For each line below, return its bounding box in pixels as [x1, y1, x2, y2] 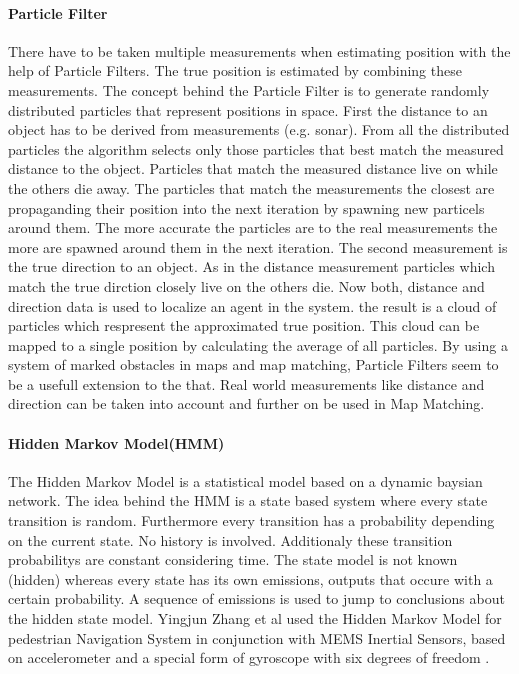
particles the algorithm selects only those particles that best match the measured [8, 138, 504, 159]
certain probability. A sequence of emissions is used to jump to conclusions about [8, 588, 505, 609]
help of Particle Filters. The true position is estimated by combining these [8, 60, 462, 81]
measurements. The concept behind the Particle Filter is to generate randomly [8, 79, 490, 100]
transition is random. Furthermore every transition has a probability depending [8, 510, 495, 531]
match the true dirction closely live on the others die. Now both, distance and [8, 275, 485, 296]
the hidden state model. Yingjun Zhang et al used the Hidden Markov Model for [8, 608, 502, 629]
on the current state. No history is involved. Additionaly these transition [8, 529, 453, 550]
